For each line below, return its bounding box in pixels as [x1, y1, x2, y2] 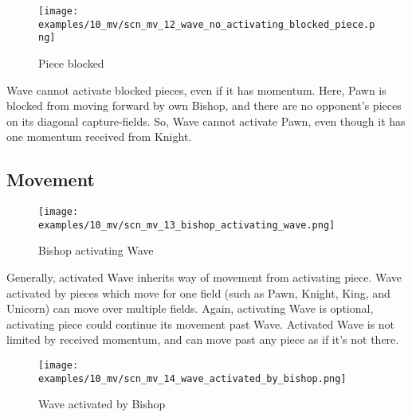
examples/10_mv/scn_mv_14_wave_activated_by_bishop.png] [38, 372, 347, 384]
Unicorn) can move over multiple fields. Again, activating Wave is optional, [6, 300, 374, 317]
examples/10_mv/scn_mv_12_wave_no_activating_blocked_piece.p [38, 18, 375, 30]
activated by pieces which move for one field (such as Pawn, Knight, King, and [6, 284, 390, 301]
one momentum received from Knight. [6, 128, 192, 145]
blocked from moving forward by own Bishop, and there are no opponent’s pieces [6, 97, 402, 114]
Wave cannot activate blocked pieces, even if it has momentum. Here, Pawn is [6, 81, 386, 98]
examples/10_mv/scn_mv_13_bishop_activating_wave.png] [38, 219, 335, 231]
